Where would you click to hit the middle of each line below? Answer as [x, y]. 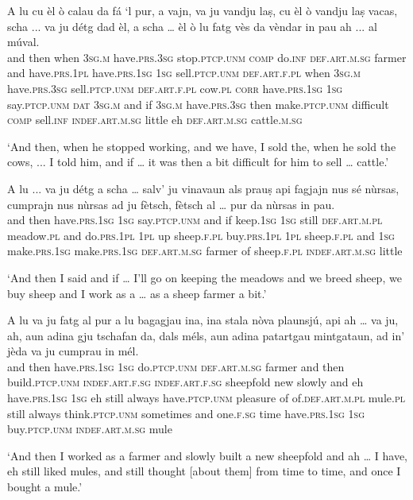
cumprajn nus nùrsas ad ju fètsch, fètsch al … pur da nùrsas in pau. [171, 204]
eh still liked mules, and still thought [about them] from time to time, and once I [204, 471]
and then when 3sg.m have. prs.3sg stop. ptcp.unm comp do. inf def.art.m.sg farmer [207, 57]
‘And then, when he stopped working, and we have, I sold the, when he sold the [202, 146]
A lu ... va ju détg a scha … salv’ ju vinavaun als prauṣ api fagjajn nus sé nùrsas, [203, 188]
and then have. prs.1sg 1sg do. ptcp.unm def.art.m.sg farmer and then [176, 366]
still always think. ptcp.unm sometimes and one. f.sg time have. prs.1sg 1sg [186, 413]
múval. [23, 42]
